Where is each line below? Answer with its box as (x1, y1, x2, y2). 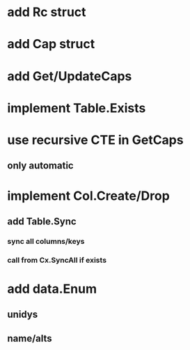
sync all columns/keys (7, 236, 85, 246)
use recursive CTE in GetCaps (7, 132, 184, 147)
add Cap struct (7, 36, 95, 52)
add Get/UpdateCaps (7, 68, 132, 84)
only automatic (7, 160, 74, 172)
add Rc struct (7, 4, 86, 20)
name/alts (7, 333, 52, 344)
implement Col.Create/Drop (7, 188, 171, 203)
